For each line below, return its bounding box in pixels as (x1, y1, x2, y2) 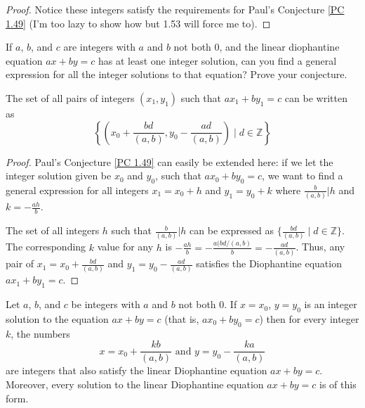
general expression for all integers (6, 182, 149, 197)
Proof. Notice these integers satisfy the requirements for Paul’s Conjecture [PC (6, 2, 345, 16)
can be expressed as (190, 223, 274, 238)
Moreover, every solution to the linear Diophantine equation (6, 377, 264, 392)
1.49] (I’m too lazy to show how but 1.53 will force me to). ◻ (6, 15, 271, 30)
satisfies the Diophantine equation (196, 256, 342, 271)
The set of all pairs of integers (6, 90, 135, 105)
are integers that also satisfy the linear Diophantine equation (6, 363, 267, 378)
